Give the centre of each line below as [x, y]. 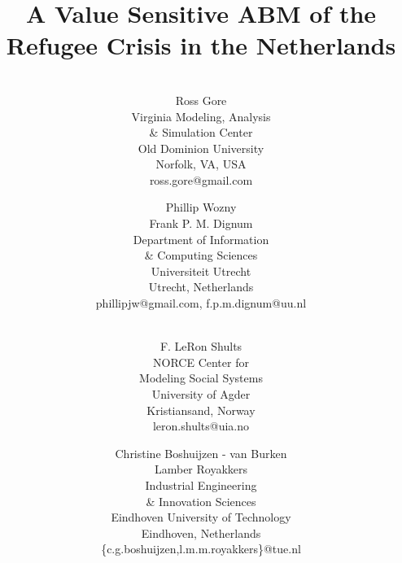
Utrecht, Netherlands [201, 287]
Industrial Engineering [201, 484]
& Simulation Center [201, 132]
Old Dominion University [201, 148]
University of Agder [201, 394]
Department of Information [201, 239]
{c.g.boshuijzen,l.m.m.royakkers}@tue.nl [201, 549]
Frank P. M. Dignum [201, 223]
